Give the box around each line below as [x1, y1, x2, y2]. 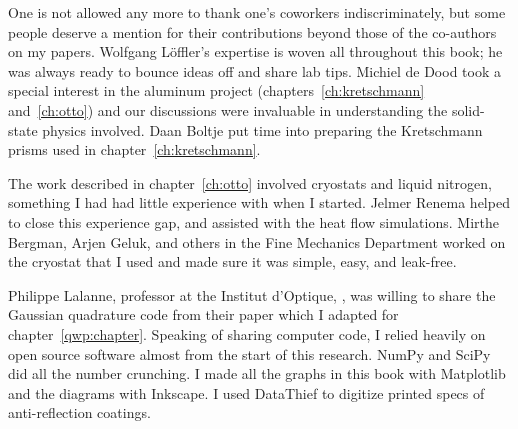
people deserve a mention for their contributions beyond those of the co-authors [8, 21, 497, 42]
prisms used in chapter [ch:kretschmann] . [8, 139, 261, 160]
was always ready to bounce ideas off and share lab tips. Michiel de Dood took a [8, 60, 501, 81]
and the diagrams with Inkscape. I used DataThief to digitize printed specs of [8, 382, 485, 403]
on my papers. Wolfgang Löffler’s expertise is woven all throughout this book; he [8, 41, 503, 62]
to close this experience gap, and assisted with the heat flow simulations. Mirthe [8, 211, 499, 232]
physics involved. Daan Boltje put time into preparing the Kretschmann [42, 119, 483, 140]
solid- [451, 99, 485, 120]
